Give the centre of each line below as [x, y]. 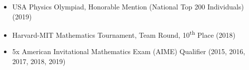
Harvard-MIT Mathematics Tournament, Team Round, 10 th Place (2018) [124, 34]
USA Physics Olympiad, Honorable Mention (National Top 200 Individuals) [128, 6]
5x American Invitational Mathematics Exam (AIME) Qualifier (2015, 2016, [129, 51]
